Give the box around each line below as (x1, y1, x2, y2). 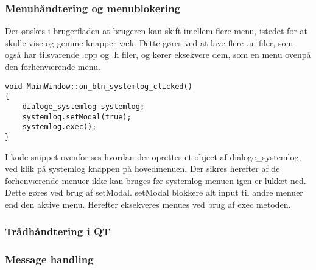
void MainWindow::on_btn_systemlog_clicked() (5, 82, 192, 91)
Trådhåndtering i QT (5, 224, 111, 239)
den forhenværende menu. (5, 60, 100, 73)
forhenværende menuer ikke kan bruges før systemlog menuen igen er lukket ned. (5, 174, 306, 187)
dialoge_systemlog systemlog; (22, 102, 145, 111)
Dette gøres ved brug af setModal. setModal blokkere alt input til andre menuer (5, 186, 303, 199)
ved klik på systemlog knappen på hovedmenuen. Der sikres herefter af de (5, 162, 280, 175)
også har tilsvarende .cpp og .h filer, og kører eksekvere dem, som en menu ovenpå (5, 48, 311, 61)
